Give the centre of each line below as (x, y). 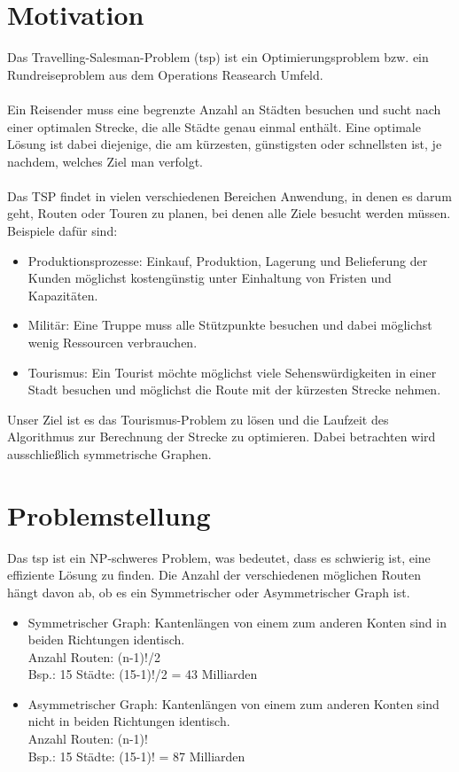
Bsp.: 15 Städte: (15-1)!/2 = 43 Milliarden (143, 674)
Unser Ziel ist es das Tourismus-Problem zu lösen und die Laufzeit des (198, 419)
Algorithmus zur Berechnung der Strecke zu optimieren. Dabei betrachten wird (222, 437)
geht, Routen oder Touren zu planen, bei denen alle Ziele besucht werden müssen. (229, 213)
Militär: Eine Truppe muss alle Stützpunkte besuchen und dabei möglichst (230, 325)
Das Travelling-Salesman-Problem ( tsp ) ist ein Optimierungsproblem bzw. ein (218, 57)
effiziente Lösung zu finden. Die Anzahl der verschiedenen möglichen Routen (214, 575)
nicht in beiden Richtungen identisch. (129, 721)
